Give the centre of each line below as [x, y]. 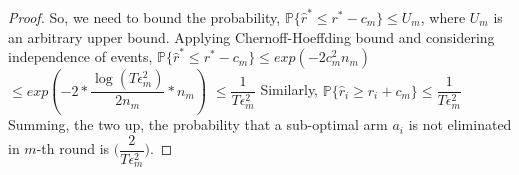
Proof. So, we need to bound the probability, [144, 17]
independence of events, [80, 56]
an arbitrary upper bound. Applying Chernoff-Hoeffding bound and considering [251, 36]
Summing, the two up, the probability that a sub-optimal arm [198, 124]
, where [443, 17]
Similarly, [289, 89]
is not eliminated [460, 124]
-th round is [73, 148]
